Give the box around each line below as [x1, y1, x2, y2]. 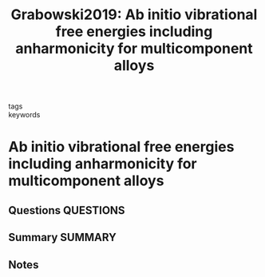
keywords [8, 110, 41, 120]
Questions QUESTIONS [8, 204, 125, 217]
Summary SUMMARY [8, 231, 117, 244]
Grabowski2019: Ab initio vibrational [10, 6, 258, 24]
